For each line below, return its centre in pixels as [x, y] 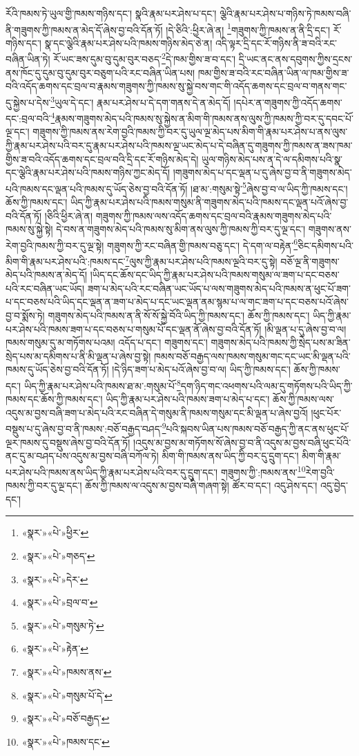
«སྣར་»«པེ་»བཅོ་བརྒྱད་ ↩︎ [66, 718]
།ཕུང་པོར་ [326, 412]
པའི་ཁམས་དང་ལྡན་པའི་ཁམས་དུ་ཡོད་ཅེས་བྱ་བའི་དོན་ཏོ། [97, 188]
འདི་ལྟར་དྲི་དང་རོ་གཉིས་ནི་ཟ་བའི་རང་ [276, 42]
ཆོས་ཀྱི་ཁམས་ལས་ [304, 399]
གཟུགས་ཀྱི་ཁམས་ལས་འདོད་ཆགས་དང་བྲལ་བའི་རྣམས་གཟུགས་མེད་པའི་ [214, 215]
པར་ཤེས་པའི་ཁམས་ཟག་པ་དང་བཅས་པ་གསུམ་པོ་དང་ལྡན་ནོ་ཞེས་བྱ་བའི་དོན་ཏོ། [134, 329]
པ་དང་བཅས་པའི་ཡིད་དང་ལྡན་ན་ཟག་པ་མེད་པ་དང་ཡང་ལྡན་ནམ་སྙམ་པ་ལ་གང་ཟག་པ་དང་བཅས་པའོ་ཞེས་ [177, 302]
